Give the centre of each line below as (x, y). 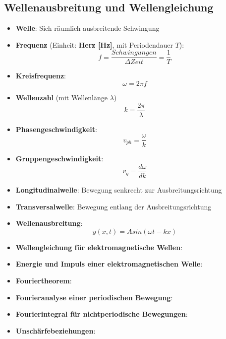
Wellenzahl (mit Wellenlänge (62, 98)
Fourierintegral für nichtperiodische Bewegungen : (102, 314)
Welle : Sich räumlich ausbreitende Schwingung (87, 28)
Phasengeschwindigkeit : (56, 129)
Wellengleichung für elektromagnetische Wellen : (99, 247)
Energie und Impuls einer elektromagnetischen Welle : (109, 264)
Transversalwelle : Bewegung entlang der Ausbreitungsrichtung (113, 206)
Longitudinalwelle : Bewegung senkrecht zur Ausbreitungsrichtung (119, 190)
